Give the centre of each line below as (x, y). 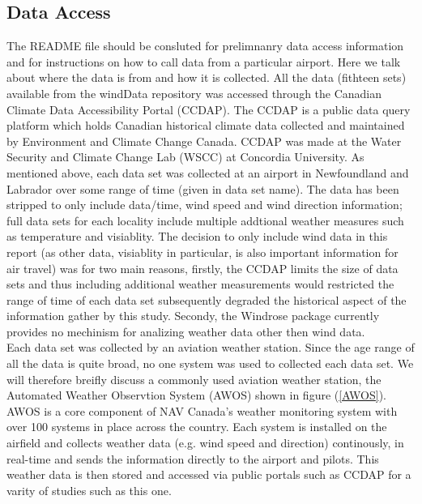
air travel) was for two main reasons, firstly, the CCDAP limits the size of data (202, 268)
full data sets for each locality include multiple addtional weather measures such (205, 220)
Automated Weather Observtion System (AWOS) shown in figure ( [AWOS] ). (197, 395)
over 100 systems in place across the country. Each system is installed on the (197, 427)
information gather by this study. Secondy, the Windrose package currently (193, 316)
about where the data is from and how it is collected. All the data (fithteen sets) (207, 77)
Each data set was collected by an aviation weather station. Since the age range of (211, 347)
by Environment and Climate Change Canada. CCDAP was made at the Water (204, 141)
